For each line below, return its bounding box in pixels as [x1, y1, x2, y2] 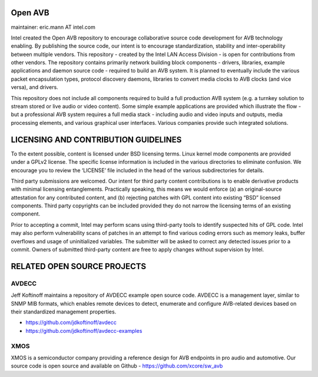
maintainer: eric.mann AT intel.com [11, 24, 95, 31]
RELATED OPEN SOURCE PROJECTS [11, 261, 147, 271]
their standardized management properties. [11, 308, 117, 315]
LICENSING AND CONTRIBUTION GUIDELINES [11, 134, 182, 144]
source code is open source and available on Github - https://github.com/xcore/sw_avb [11, 362, 223, 369]
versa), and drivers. [11, 84, 58, 91]
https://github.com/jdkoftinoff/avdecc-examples [25, 327, 143, 334]
